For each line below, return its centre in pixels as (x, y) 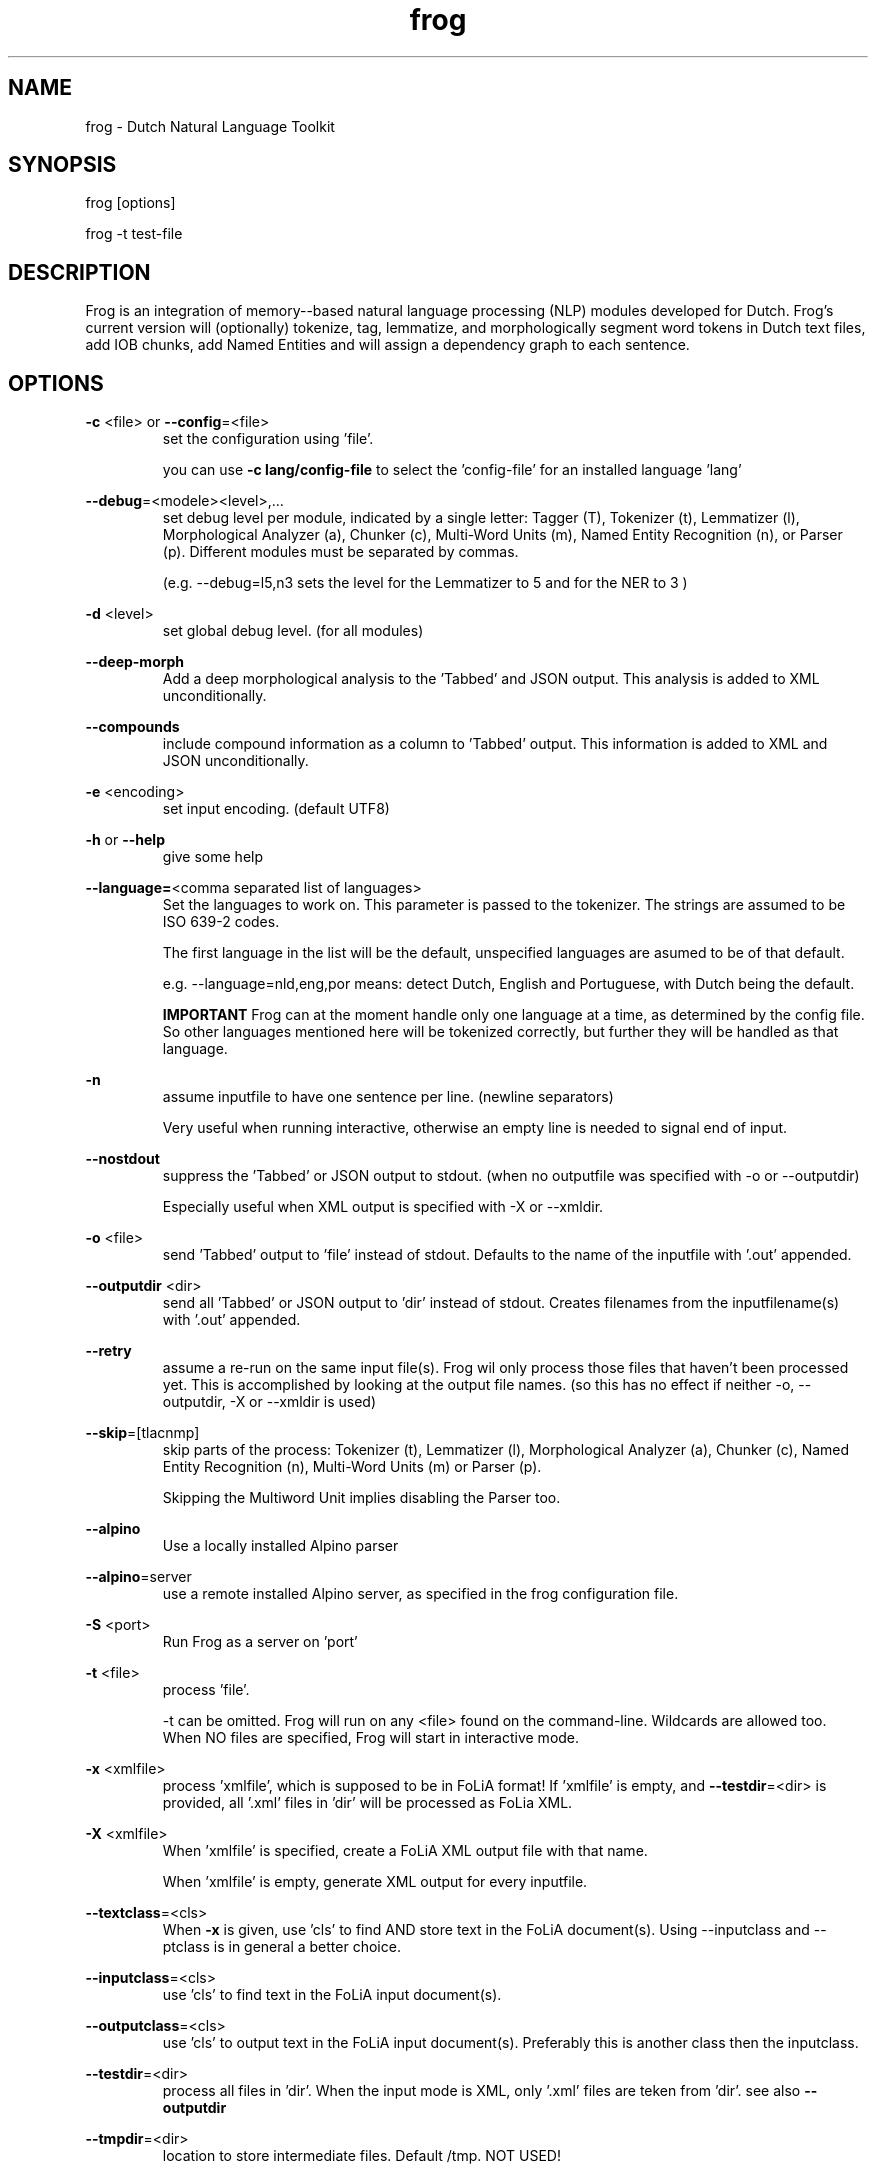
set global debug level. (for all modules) (293, 631)
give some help (213, 857)
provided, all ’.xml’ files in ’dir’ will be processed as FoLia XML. (367, 1803)
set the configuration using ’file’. (268, 439)
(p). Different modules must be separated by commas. (340, 552)
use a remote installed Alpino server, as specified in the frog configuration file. (420, 1594)
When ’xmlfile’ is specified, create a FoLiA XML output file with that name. (405, 1851)
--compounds (132, 727)
